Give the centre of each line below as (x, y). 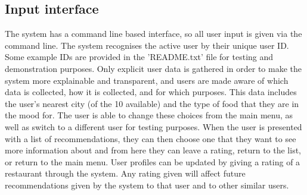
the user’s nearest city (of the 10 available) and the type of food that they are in (152, 103)
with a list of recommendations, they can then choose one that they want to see (151, 138)
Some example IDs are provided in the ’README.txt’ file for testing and (139, 57)
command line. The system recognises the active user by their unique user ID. (147, 45)
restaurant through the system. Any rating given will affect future (125, 173)
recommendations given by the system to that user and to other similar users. (147, 185)
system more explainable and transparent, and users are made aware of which (147, 80)
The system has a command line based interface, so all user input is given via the (153, 34)
